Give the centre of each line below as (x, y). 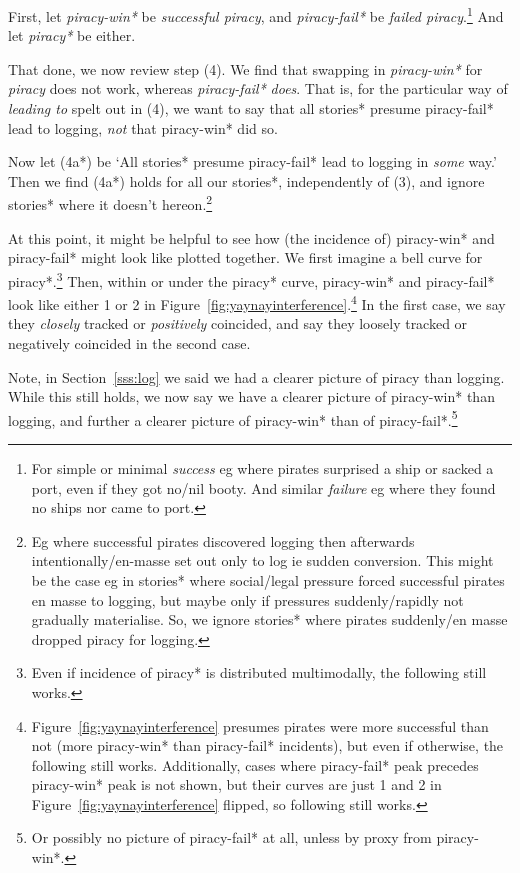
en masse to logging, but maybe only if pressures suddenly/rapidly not (247, 599)
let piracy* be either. (72, 35)
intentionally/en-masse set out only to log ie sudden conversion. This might (262, 560)
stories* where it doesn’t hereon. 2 (110, 203)
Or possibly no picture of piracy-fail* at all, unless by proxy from (231, 837)
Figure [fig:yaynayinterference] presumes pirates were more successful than (260, 725)
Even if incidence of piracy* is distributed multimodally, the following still (259, 672)
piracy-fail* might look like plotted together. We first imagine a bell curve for (245, 257)
